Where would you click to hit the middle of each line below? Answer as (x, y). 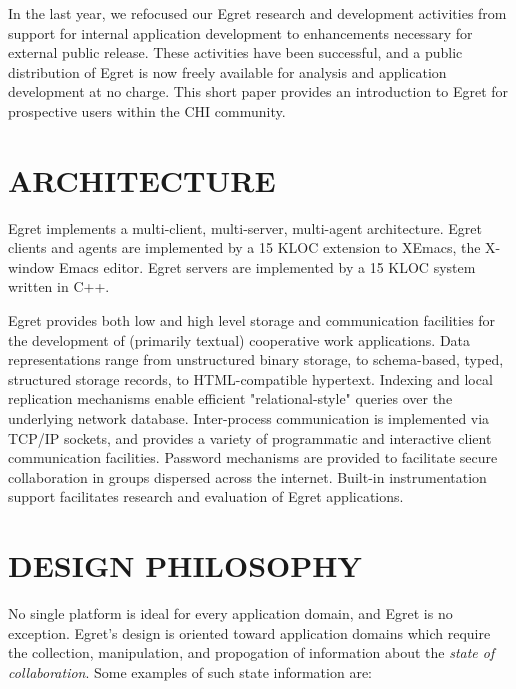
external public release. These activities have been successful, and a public (235, 52)
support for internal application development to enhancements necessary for (240, 32)
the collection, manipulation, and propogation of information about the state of (251, 652)
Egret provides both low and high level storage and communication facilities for (252, 320)
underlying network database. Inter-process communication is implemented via (249, 418)
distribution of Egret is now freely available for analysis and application (227, 71)
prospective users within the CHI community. (147, 110)
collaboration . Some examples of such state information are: (190, 671)
